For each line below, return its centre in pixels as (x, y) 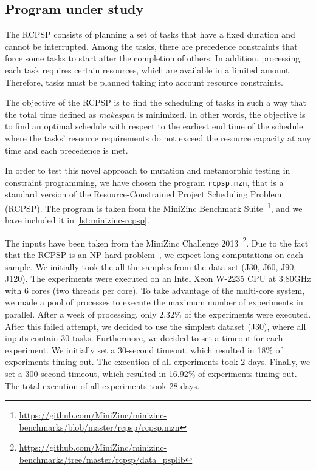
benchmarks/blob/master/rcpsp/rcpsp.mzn (99, 427)
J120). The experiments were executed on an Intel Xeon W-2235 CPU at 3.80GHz (158, 278)
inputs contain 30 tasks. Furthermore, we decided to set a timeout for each (144, 338)
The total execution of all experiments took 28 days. (102, 385)
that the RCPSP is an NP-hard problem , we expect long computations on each (154, 255)
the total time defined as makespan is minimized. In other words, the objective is (155, 114)
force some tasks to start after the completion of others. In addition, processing (153, 58)
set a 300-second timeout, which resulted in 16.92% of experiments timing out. (151, 374)
